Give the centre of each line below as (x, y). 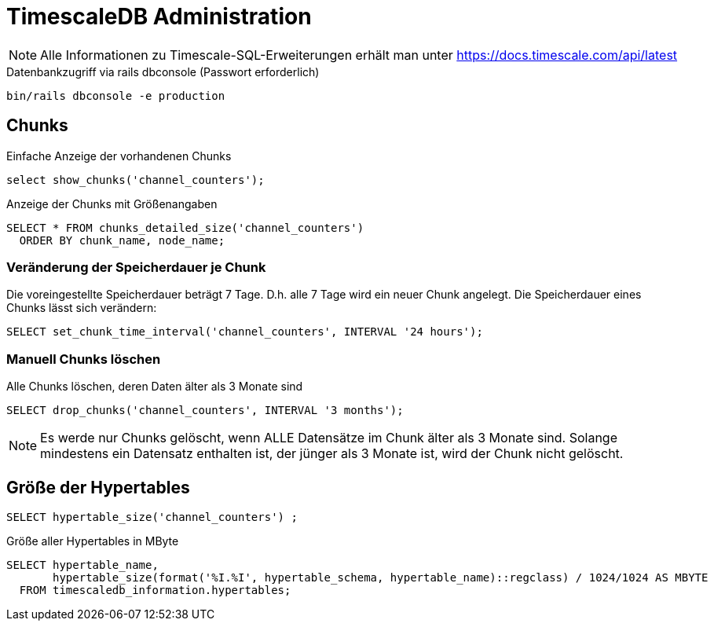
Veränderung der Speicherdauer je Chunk (136, 267)
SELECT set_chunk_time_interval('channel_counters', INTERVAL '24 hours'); (245, 332)
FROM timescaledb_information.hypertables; (155, 590)
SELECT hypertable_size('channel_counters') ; (152, 517)
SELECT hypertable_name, (82, 565)
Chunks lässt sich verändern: (82, 308)
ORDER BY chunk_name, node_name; (122, 240)
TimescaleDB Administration (159, 16)
